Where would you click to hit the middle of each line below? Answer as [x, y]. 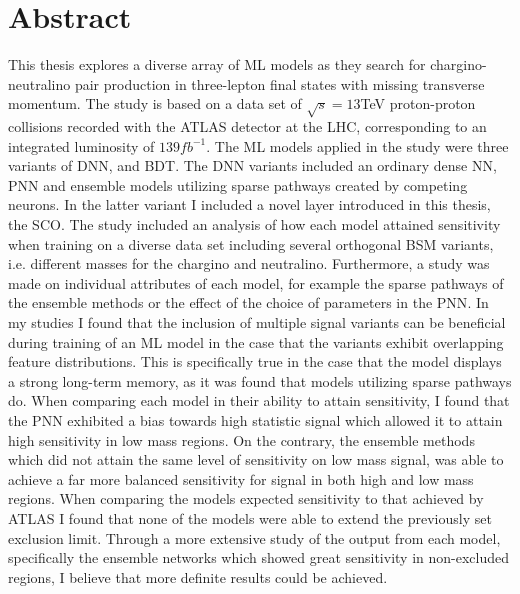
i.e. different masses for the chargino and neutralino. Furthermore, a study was [249, 263]
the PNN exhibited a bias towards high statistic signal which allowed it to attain [255, 419]
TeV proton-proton [418, 103]
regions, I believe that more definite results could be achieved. [198, 576]
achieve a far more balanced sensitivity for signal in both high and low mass [241, 478]
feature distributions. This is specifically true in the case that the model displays [255, 361]
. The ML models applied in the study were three [357, 145]
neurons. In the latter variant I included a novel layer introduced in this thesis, [249, 204]
